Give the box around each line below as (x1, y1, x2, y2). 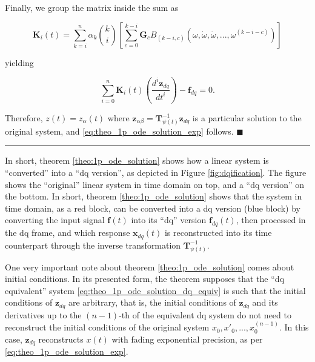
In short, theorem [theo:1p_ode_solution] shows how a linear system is (5, 154, 269, 167)
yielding (5, 56, 34, 69)
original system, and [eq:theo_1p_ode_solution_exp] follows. (5, 124, 234, 137)
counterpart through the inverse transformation (5, 238, 181, 251)
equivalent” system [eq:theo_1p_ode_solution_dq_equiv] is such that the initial (5, 284, 306, 297)
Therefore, (5, 112, 43, 124)
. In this (279, 321, 309, 334)
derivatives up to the (5, 308, 82, 321)
